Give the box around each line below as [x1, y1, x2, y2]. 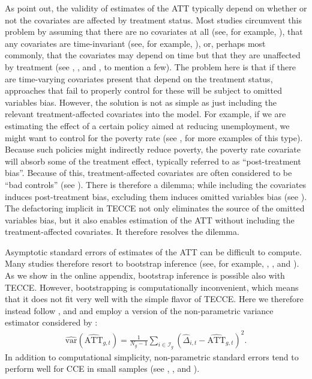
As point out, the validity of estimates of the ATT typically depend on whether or [5, 2, 307, 14]
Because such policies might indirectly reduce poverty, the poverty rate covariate [5, 143, 301, 156]
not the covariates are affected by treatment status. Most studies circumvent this [5, 13, 302, 26]
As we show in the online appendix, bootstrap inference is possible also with [5, 269, 285, 282]
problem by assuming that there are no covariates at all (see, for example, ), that [5, 25, 303, 38]
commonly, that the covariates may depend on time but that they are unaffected [5, 49, 301, 61]
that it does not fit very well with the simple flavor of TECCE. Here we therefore [5, 293, 304, 305]
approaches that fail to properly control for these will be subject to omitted [5, 84, 283, 97]
